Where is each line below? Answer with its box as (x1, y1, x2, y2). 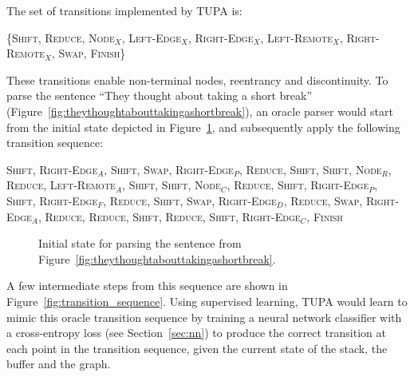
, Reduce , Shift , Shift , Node (239, 161, 382, 177)
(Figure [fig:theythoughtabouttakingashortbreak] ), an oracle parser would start (6, 102, 393, 119)
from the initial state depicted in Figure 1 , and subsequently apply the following (6, 118, 400, 135)
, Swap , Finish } (52, 45, 126, 62)
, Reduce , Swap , (283, 192, 363, 208)
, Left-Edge (121, 29, 182, 46)
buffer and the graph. (6, 355, 111, 372)
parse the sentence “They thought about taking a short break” (6, 87, 313, 104)
